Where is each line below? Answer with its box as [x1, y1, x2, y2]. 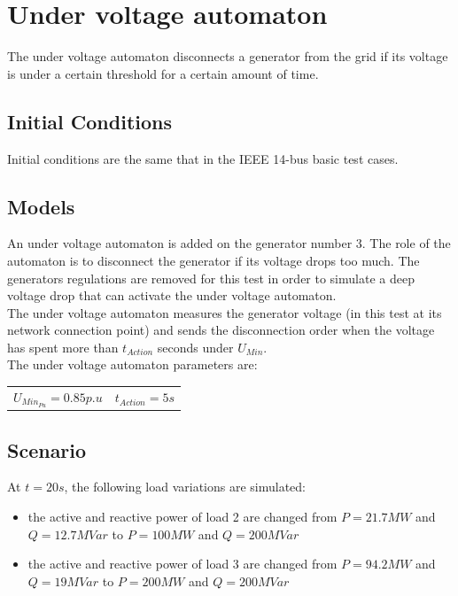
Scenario [7, 436, 87, 463]
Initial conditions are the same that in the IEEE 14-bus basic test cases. [7, 149, 399, 167]
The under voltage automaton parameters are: [7, 355, 258, 374]
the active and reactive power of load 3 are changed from [27, 554, 338, 573]
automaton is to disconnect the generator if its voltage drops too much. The [7, 251, 420, 269]
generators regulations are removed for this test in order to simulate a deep [7, 268, 415, 287]
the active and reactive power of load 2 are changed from [27, 507, 338, 525]
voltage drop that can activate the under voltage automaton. [7, 286, 337, 305]
